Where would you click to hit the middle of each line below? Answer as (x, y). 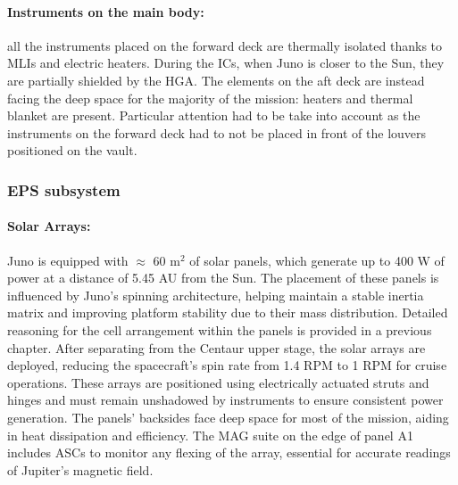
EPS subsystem (64, 189)
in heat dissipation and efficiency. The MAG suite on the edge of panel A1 (210, 435)
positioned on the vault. (72, 150)
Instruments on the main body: (106, 11)
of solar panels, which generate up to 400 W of (317, 260)
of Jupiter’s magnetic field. (80, 469)
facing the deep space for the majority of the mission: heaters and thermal (210, 98)
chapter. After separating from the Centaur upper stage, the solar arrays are (217, 347)
